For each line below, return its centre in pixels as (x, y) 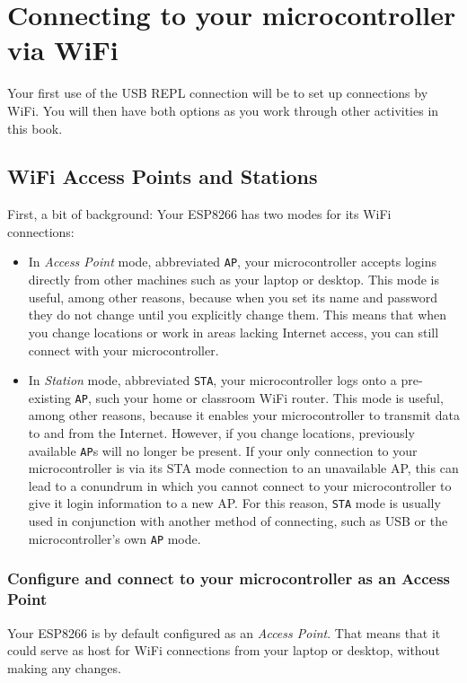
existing (49, 397)
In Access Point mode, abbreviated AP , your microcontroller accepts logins (233, 262)
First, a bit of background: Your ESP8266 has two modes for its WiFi (199, 214)
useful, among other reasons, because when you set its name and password (233, 297)
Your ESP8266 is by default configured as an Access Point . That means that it (224, 632)
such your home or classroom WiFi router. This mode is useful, (269, 397)
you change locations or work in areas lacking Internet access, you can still (233, 332)
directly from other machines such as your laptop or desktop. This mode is (233, 280)
